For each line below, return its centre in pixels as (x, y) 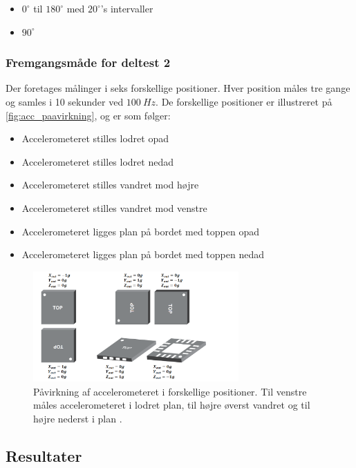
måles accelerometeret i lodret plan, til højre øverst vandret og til (172, 405)
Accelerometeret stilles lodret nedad (97, 161)
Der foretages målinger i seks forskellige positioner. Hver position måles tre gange (178, 88)
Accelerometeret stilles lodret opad (95, 138)
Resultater (44, 455)
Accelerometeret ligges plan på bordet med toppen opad (140, 231)
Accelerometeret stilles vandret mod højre (110, 185)
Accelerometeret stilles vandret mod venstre (114, 207)
